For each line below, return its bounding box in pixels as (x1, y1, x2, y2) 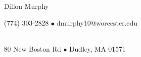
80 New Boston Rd (4, 43, 61, 54)
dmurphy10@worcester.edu (56, 17, 138, 28)
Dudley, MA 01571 (69, 43, 126, 54)
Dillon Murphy (4, 1, 49, 11)
